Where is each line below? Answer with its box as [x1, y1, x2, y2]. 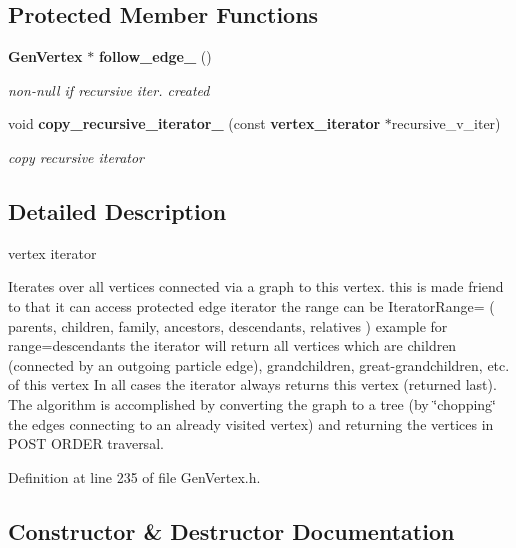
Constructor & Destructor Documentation [8, 515, 455, 546]
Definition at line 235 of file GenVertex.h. [8, 466, 261, 487]
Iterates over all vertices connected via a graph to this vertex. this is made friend [8, 276, 504, 297]
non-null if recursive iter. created [8, 79, 210, 100]
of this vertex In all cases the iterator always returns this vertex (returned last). [8, 374, 497, 395]
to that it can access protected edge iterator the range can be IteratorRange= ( [8, 295, 495, 316]
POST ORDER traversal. [8, 433, 164, 454]
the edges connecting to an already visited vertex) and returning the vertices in [8, 413, 494, 434]
